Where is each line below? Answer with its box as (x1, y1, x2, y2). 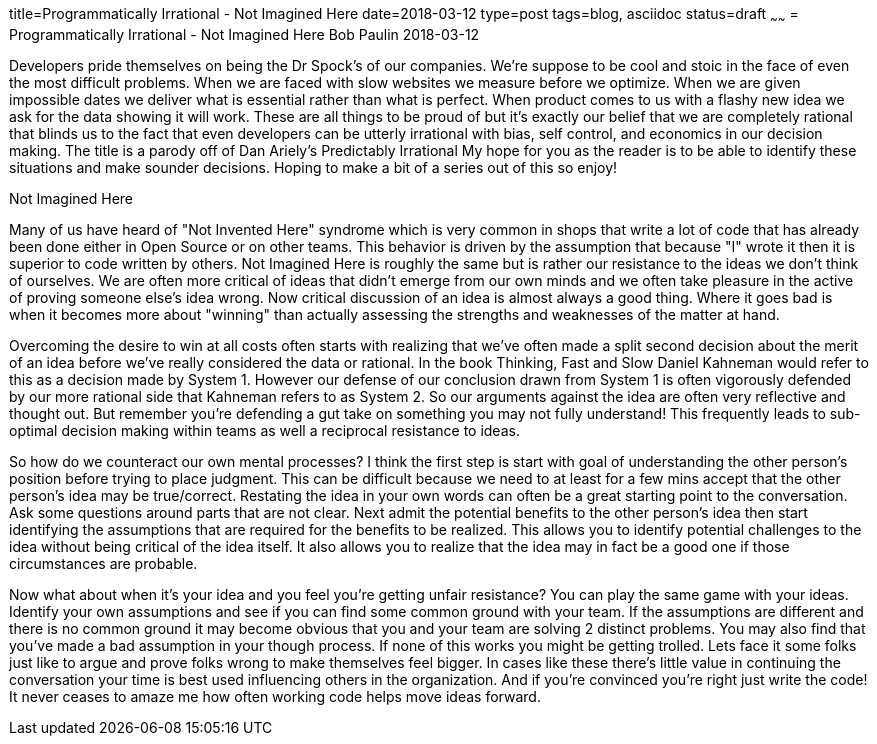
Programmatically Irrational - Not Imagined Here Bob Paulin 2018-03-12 (9, 25, 480, 43)
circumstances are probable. (9, 554, 198, 572)
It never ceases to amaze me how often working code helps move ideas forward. (9, 687, 541, 705)
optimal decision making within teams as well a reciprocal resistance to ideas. (9, 421, 520, 439)
